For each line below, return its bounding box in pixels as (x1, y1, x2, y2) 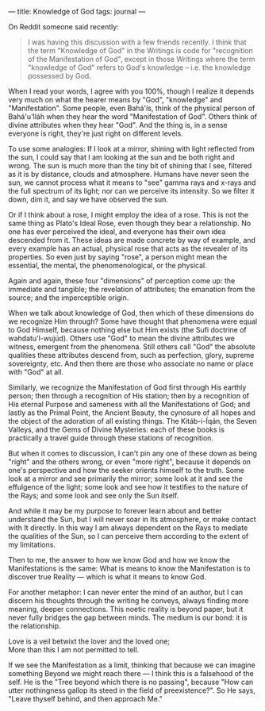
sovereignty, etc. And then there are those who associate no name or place (8, 359, 254, 368)
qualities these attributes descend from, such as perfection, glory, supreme (8, 351, 255, 359)
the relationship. (8, 621, 61, 630)
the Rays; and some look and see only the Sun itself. (8, 491, 179, 500)
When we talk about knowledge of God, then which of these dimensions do (8, 309, 255, 317)
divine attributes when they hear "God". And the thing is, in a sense (8, 121, 228, 129)
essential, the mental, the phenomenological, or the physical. (8, 261, 208, 270)
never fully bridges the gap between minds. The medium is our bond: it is (8, 613, 248, 622)
